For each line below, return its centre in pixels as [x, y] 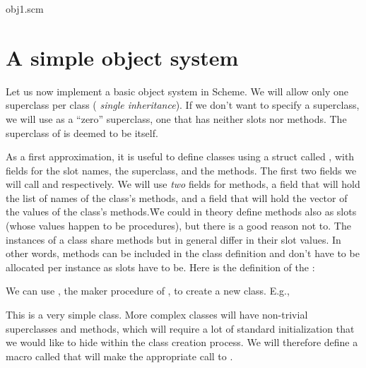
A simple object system [122, 57]
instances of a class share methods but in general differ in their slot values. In [173, 239]
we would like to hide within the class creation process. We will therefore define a [182, 342]
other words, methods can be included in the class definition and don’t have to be [183, 253]
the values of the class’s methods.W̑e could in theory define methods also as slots [181, 212]
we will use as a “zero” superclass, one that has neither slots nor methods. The [176, 118]
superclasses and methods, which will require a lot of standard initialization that [180, 328]
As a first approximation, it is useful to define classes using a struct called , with [180, 156]
